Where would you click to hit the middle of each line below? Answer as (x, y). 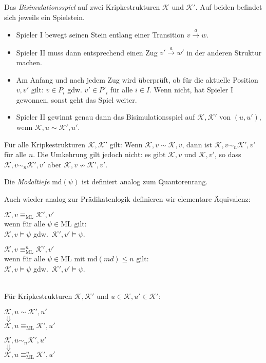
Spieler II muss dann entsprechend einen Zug (87, 52)
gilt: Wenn (126, 144)
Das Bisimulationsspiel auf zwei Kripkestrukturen (82, 7)
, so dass (228, 154)
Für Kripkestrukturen (38, 296)
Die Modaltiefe (27, 181)
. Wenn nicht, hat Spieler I (192, 90)
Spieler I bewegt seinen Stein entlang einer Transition (100, 34)
